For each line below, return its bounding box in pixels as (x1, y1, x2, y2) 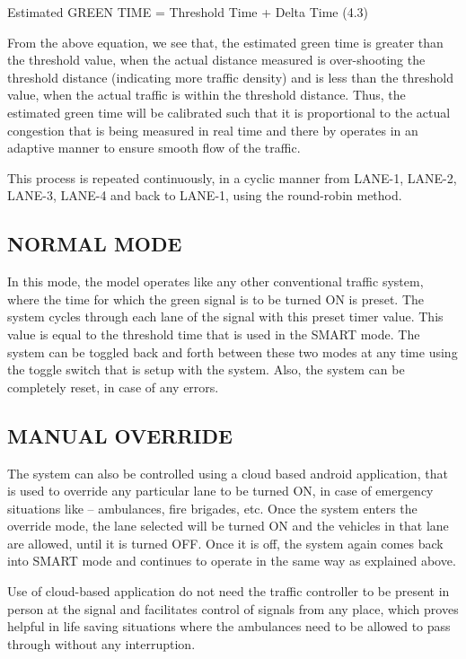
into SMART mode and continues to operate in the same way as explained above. (7, 551, 456, 570)
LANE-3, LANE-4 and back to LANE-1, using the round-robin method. (7, 186, 402, 205)
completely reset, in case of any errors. (7, 377, 219, 396)
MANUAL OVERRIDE (7, 421, 233, 449)
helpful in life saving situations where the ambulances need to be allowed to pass (7, 617, 451, 636)
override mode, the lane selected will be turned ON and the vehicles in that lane (7, 516, 449, 535)
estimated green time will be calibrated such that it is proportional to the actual (7, 102, 451, 121)
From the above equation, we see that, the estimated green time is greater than (7, 32, 444, 51)
